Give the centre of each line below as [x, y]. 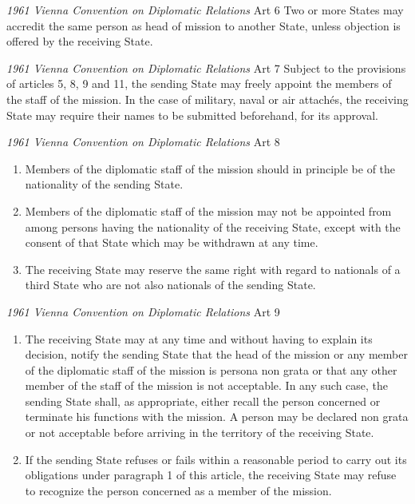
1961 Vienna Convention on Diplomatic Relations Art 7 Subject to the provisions [206, 67]
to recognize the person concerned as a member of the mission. [178, 490]
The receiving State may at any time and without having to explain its [199, 338]
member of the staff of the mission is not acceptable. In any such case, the [207, 385]
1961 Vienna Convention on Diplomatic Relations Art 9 [143, 311]
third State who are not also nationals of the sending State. [170, 285]
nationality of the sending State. [104, 184]
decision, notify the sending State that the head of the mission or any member [216, 354]
